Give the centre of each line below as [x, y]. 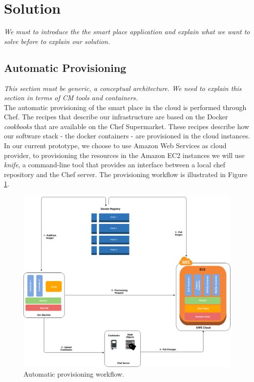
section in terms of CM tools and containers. [71, 98]
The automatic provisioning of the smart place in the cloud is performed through [125, 107]
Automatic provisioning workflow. [74, 374]
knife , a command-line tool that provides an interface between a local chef [115, 165]
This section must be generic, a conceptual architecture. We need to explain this [123, 88]
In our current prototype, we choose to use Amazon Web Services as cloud [115, 146]
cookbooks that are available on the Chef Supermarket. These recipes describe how [127, 126]
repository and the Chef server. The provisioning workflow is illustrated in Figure [126, 174]
